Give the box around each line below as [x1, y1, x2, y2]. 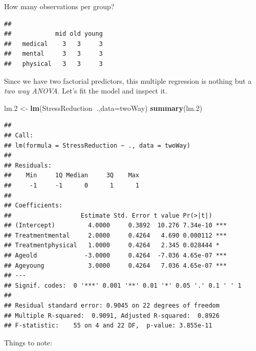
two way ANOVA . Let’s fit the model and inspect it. [4, 85, 167, 96]
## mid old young [4, 30, 103, 38]
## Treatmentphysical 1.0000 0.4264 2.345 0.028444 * [4, 242, 220, 249]
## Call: [4, 131, 34, 139]
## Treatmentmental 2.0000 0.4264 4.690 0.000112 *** [4, 231, 227, 239]
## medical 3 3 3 [4, 40, 103, 48]
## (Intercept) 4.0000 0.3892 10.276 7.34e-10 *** [4, 222, 227, 229]
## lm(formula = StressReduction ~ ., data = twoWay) [4, 142, 191, 149]
